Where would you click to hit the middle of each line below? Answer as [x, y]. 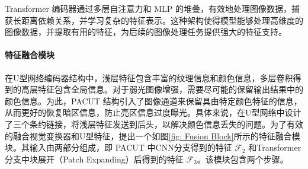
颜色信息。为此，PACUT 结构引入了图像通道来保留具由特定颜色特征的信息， [153, 101]
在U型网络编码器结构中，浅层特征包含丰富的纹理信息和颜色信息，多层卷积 [149, 77]
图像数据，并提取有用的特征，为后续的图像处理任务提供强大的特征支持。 [146, 32]
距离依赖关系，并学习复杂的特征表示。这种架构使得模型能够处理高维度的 [162, 20]
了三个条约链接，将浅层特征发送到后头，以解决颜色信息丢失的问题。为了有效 [154, 124]
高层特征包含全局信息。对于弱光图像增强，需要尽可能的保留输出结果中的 [162, 89]
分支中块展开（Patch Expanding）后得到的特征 [94, 159]
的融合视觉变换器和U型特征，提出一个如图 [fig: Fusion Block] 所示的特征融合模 [153, 135]
